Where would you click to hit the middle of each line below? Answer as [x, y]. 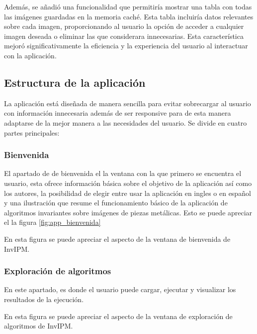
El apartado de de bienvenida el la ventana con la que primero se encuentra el [123, 173]
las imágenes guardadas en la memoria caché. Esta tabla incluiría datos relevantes [129, 16]
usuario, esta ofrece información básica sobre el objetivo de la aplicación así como [128, 183]
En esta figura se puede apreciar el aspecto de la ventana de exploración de [118, 316]
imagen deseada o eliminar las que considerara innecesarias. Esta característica [124, 36]
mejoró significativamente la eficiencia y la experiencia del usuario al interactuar [126, 46]
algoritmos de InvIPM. [39, 326]
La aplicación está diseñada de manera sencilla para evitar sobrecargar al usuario [128, 103]
